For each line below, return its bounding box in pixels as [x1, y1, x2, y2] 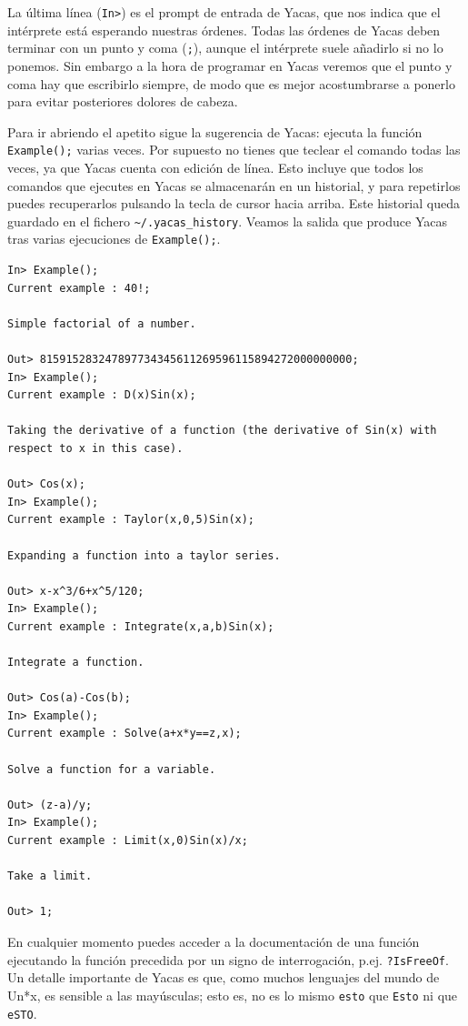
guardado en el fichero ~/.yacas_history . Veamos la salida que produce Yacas [7, 211, 447, 230]
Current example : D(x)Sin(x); [7, 388, 196, 402]
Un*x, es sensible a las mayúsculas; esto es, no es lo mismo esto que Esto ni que [7, 985, 458, 1004]
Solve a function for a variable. [7, 762, 216, 776]
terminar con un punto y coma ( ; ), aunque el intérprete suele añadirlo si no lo [7, 38, 443, 57]
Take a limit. [7, 870, 93, 883]
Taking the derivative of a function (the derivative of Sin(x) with [7, 424, 437, 438]
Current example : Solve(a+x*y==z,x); [7, 727, 242, 740]
